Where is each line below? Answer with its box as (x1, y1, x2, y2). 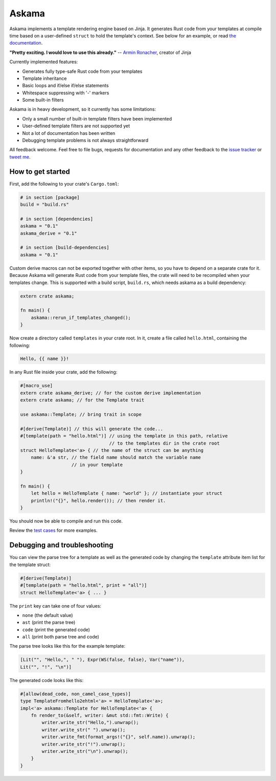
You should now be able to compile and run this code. (9, 518, 123, 524)
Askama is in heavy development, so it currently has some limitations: (9, 106, 156, 112)
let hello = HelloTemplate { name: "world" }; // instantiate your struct (31, 490, 222, 496)
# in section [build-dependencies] (20, 245, 109, 251)
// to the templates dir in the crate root (109, 440, 220, 446)
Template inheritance (22, 75, 67, 82)
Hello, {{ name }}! (20, 356, 69, 362)
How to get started (9, 167, 70, 176)
